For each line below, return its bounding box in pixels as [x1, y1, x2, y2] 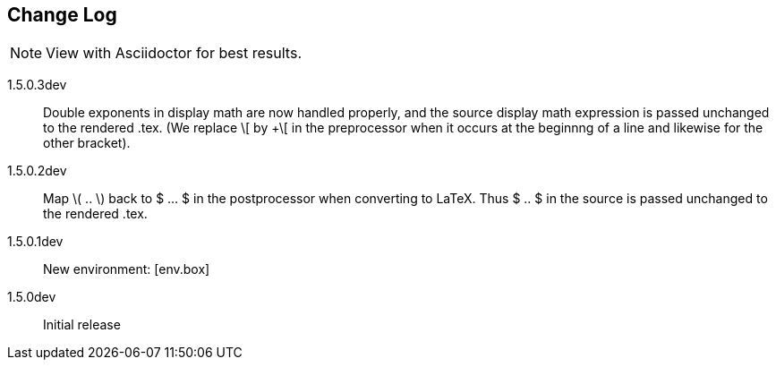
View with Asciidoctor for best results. [46, 44, 302, 63]
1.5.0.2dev [7, 163, 67, 179]
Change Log [7, 4, 117, 26]
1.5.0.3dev [7, 77, 67, 93]
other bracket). [43, 135, 131, 151]
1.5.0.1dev [7, 234, 64, 250]
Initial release [43, 317, 121, 333]
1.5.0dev [7, 289, 56, 305]
